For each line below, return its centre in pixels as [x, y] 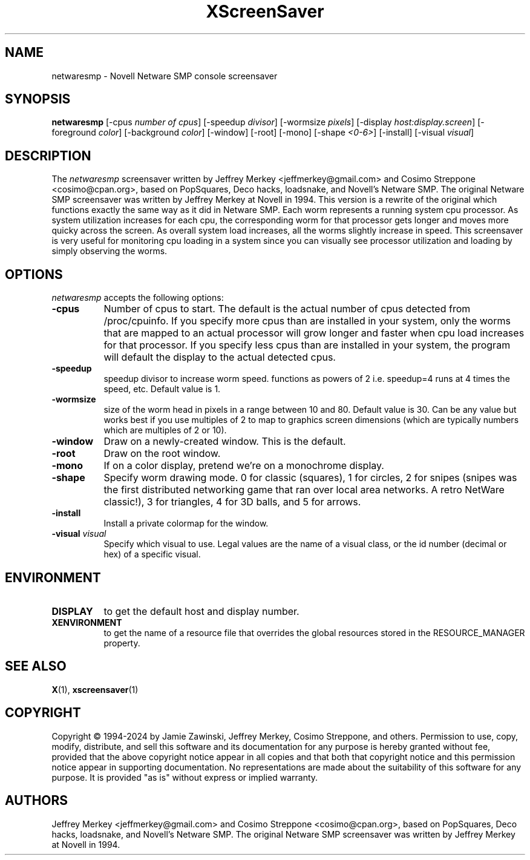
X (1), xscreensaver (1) [95, 689]
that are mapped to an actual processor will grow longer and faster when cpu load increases [314, 333]
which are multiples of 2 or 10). [165, 430]
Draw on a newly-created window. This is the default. [225, 441]
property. [122, 643]
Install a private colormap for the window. [186, 524]
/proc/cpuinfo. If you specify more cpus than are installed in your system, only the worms [307, 321]
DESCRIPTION [48, 156]
